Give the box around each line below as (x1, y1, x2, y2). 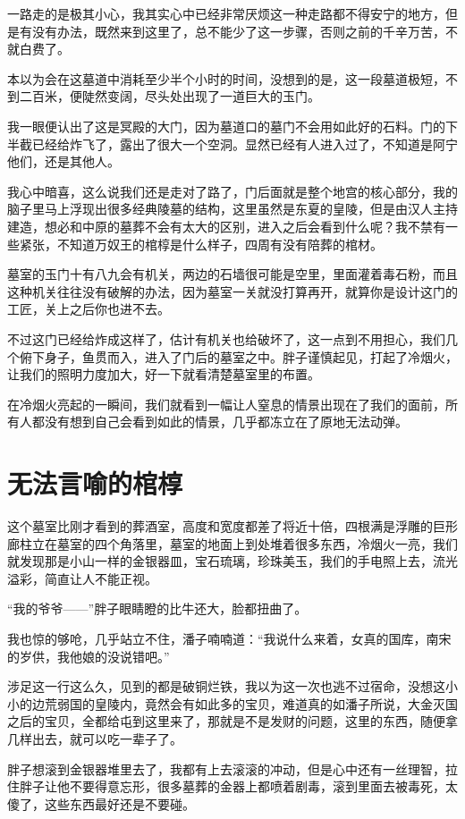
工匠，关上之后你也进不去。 (7, 300, 170, 318)
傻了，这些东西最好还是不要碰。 (7, 794, 195, 813)
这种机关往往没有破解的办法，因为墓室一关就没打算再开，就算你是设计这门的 (7, 282, 458, 300)
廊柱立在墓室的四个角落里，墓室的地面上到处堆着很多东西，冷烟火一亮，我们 (7, 534, 458, 553)
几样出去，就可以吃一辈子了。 (7, 729, 182, 747)
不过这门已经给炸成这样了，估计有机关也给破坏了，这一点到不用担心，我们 (7, 329, 445, 348)
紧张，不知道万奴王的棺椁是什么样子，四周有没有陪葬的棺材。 (19, 234, 383, 253)
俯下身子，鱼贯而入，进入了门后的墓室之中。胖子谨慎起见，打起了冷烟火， (19, 347, 458, 366)
